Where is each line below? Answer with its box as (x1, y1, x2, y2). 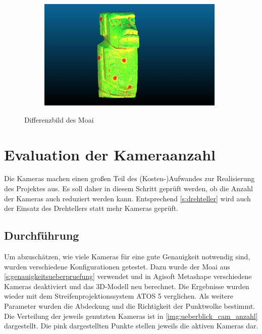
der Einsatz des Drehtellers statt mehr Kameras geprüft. (4, 203, 179, 213)
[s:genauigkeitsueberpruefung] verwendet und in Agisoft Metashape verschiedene (4, 271, 252, 282)
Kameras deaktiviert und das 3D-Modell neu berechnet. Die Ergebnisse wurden (4, 281, 249, 291)
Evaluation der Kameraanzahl (4, 144, 216, 164)
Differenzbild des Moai (24, 114, 94, 125)
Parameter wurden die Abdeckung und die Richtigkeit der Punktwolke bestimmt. (4, 301, 255, 311)
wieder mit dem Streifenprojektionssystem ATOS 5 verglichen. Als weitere (4, 291, 233, 301)
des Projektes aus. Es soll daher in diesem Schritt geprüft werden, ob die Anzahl (4, 183, 253, 194)
